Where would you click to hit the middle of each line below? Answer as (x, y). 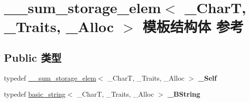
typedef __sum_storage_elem (50, 77)
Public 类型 (33, 57)
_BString (184, 94)
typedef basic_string (35, 94)
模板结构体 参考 (193, 26)
